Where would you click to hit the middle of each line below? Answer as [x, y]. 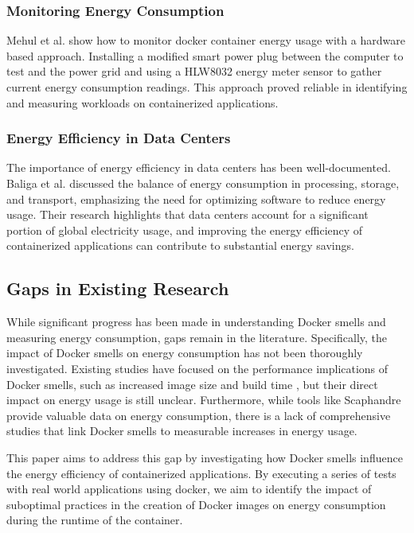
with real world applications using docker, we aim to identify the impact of [189, 489]
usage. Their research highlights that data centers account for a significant [187, 214]
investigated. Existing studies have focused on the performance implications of [197, 368]
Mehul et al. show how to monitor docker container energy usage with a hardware [206, 40]
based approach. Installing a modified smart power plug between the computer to [205, 55]
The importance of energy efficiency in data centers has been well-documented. [199, 167]
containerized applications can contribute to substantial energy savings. [180, 245]
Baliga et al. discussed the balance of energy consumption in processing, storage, [203, 183]
